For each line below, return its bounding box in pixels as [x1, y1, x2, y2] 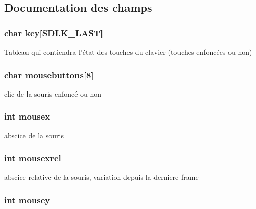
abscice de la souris [4, 130, 64, 141]
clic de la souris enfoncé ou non [4, 88, 102, 99]
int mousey [4, 193, 50, 206]
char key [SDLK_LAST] [4, 26, 104, 39]
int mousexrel [4, 152, 61, 165]
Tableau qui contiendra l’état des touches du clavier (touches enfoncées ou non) [4, 47, 252, 57]
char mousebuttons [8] [4, 68, 94, 81]
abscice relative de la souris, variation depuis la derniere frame [4, 172, 199, 182]
